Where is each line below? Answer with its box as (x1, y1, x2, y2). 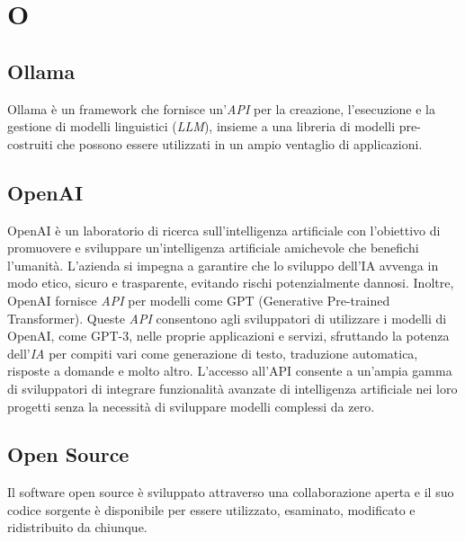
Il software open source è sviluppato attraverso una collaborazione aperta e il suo (7, 483, 454, 502)
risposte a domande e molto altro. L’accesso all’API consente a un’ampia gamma (7, 361, 452, 380)
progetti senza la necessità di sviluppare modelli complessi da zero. (7, 396, 375, 415)
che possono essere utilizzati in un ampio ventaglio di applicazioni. (57, 134, 423, 153)
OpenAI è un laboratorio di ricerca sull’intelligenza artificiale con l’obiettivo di (7, 220, 441, 239)
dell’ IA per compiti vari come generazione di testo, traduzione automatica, (7, 343, 418, 362)
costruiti (7, 134, 53, 153)
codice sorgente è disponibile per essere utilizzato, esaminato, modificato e (7, 500, 416, 519)
